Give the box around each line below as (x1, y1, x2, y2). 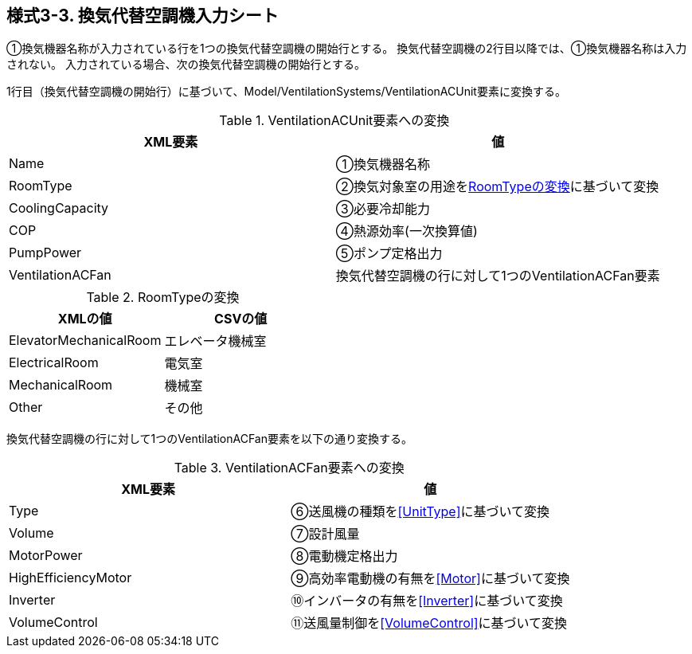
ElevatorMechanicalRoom (9, 332, 162, 349)
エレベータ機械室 (164, 333, 267, 350)
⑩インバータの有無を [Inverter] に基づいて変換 (291, 593, 563, 609)
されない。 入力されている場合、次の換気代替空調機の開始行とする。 (6, 57, 366, 72)
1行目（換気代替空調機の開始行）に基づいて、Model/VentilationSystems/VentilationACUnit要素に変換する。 (6, 84, 566, 99)
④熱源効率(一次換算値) (335, 223, 478, 240)
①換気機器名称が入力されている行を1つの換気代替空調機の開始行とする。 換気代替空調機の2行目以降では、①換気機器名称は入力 (6, 41, 687, 56)
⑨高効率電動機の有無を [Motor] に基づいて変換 (291, 570, 570, 587)
